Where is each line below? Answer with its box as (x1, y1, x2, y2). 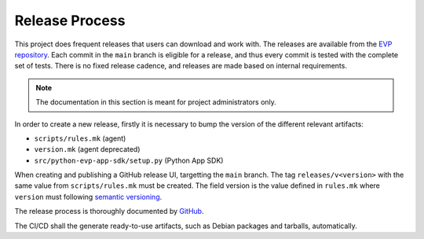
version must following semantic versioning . (14, 192, 163, 201)
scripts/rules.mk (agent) (34, 134, 126, 143)
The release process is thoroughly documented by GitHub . (14, 207, 204, 216)
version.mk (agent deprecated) (34, 145, 141, 154)
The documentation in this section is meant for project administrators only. (35, 97, 276, 107)
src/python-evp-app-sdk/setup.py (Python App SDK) (34, 156, 224, 165)
